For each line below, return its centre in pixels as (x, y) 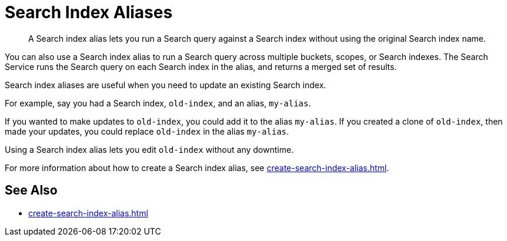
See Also (31, 190)
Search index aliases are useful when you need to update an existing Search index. (166, 85)
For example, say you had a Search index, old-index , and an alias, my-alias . (158, 103)
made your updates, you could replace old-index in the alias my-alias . (147, 131)
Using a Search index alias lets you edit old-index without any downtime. (149, 149)
